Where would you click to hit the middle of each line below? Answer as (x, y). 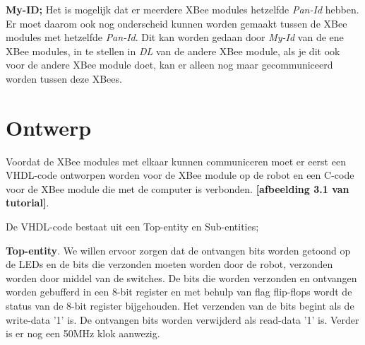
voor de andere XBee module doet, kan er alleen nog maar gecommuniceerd (169, 65)
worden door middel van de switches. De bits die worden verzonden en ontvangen (181, 277)
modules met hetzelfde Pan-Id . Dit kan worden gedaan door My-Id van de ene (175, 37)
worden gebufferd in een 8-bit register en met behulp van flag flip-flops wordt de (179, 292)
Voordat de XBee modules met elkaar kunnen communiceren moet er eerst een (176, 161)
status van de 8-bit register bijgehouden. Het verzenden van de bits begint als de (180, 306)
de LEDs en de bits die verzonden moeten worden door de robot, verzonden (169, 264)
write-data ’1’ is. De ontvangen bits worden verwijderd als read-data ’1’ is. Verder (182, 319)
